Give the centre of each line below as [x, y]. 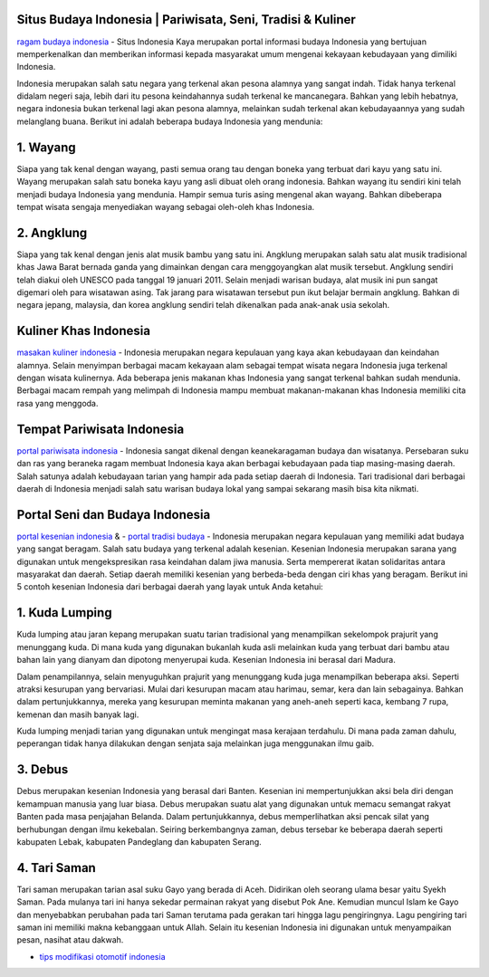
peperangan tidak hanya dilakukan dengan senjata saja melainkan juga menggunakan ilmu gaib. [196, 743]
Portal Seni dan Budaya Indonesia [114, 515]
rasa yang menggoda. [58, 403]
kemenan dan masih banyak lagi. [78, 714]
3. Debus [43, 770]
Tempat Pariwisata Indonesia [101, 429]
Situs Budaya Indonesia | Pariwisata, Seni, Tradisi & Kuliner [187, 19]
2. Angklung [52, 232]
